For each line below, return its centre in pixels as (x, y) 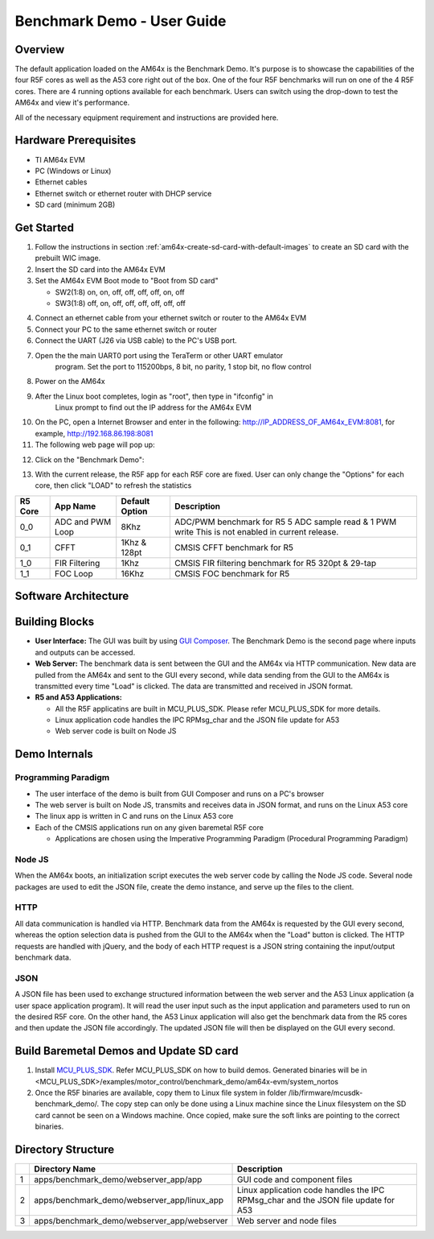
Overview (40, 50)
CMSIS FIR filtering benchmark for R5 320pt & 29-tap (275, 563)
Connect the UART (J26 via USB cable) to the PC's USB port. (136, 341)
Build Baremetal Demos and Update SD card (127, 1051)
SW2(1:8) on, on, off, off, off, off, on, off (120, 292)
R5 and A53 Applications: (78, 697)
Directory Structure (65, 1150)
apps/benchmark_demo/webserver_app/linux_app (129, 1200)
